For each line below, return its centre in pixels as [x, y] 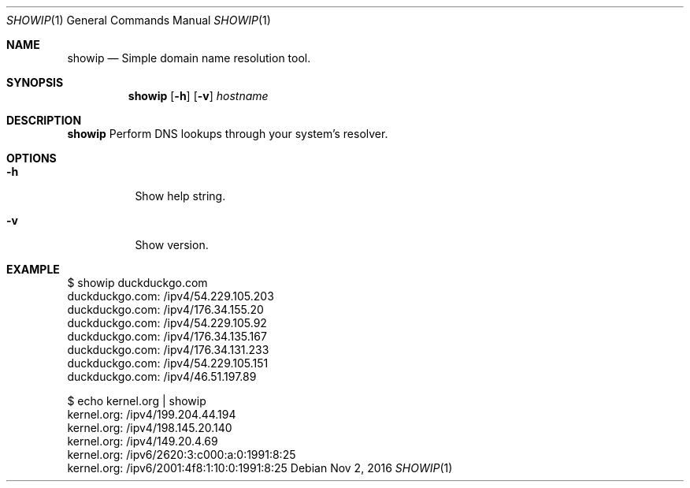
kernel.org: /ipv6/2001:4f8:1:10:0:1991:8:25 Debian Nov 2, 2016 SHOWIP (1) [260, 468]
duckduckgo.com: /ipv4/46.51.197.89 [162, 376]
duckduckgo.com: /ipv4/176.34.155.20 [165, 309]
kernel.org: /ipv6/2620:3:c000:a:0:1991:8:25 [182, 454]
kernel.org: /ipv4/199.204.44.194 [152, 414]
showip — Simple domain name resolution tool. [189, 58]
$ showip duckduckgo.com [137, 283]
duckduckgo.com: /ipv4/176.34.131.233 [168, 350]
